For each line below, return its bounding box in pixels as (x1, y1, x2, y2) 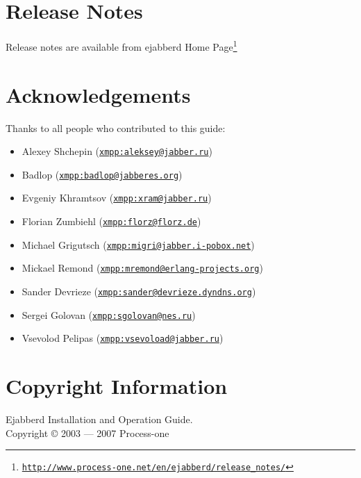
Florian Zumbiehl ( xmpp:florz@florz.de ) (22, 214, 201, 229)
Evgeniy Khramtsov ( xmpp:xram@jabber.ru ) (22, 190, 212, 205)
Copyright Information (6, 372, 228, 400)
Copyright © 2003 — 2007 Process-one (6, 425, 169, 440)
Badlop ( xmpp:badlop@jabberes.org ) (22, 167, 183, 181)
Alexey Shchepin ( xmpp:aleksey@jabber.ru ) (22, 144, 212, 158)
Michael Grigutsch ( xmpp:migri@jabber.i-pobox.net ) (22, 237, 255, 252)
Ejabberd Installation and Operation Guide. (6, 412, 193, 427)
